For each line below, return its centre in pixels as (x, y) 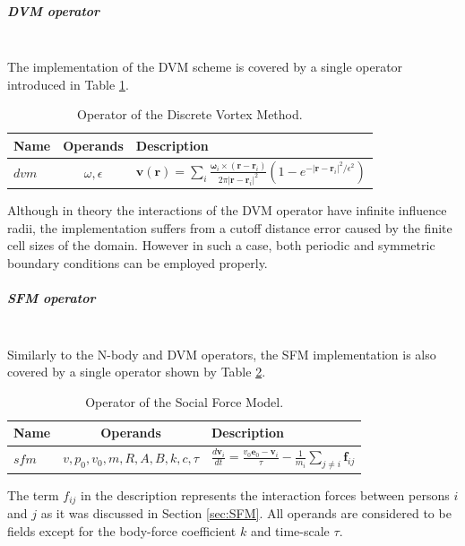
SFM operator (52, 298)
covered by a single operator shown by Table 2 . (137, 372)
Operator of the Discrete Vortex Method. (190, 114)
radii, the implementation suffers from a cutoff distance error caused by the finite (230, 227)
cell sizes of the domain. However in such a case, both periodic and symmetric (221, 245)
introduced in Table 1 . (68, 84)
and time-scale (290, 530)
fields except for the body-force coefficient (122, 530)
